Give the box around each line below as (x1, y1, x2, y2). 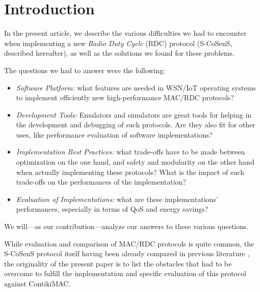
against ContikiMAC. (4, 278, 71, 288)
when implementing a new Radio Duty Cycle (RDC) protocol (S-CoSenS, (4, 37, 232, 48)
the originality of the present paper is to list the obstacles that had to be (4, 258, 232, 268)
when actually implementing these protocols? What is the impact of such (16, 166, 244, 177)
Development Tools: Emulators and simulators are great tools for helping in (16, 109, 252, 120)
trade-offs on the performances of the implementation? (16, 176, 186, 187)
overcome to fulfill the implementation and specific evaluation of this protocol (4, 268, 247, 279)
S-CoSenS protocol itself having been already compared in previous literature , (4, 248, 250, 259)
